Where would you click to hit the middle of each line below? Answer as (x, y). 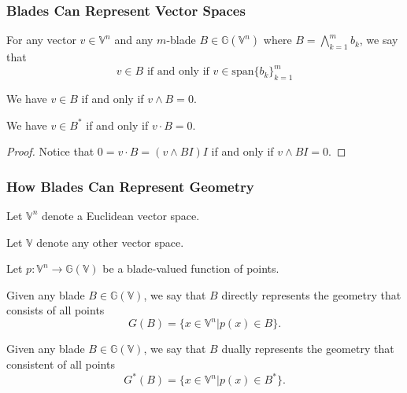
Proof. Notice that (50, 151)
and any (134, 40)
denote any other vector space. (110, 242)
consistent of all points (61, 364)
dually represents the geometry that (308, 349)
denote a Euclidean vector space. (120, 215)
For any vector (41, 40)
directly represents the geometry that (311, 294)
